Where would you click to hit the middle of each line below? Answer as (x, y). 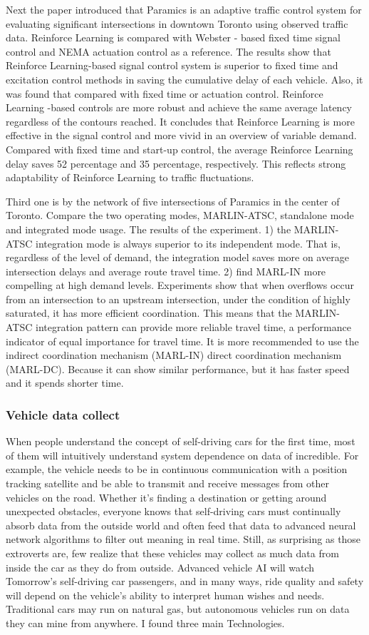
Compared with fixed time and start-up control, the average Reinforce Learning (180, 149)
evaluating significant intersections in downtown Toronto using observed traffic (177, 23)
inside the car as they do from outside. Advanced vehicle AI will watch (160, 567)
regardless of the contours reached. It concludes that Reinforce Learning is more (180, 121)
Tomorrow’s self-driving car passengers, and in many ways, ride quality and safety (185, 581)
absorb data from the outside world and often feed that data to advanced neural (181, 525)
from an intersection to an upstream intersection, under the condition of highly (178, 299)
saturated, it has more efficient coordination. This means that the (149, 313)
